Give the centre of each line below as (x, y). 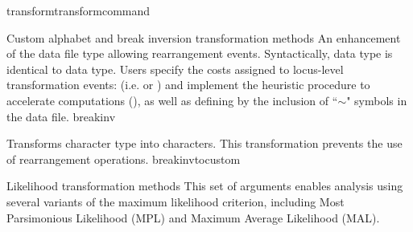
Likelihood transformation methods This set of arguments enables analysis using (205, 186)
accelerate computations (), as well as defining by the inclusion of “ (172, 100)
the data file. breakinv (61, 116)
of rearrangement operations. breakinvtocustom (124, 159)
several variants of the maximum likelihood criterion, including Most (176, 201)
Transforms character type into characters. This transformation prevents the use (204, 143)
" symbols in (377, 100)
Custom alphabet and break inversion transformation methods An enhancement (204, 37)
